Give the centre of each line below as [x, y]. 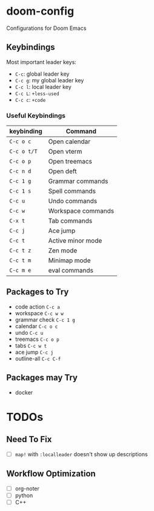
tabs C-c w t [31, 345]
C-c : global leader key [42, 74]
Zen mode [63, 251]
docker [24, 392]
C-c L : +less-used [37, 93]
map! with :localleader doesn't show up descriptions [81, 454]
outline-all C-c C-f [38, 359]
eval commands [71, 271]
